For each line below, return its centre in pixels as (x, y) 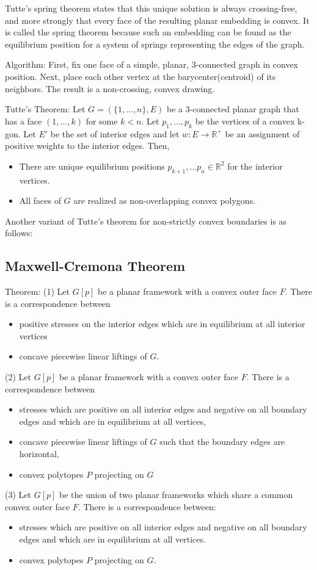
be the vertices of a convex (245, 121)
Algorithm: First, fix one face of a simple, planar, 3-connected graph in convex (152, 64)
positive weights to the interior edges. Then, (87, 146)
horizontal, (39, 454)
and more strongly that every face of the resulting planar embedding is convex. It (157, 20)
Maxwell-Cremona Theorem (95, 266)
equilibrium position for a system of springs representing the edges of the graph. (155, 44)
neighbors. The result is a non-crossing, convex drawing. (110, 88)
